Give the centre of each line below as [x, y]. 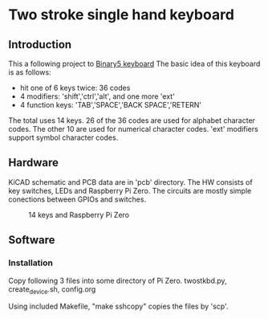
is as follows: [30, 72]
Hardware [33, 163]
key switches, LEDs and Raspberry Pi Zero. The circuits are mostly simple [130, 190]
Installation [31, 263]
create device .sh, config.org [52, 290]
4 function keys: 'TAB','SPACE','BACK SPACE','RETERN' [111, 105]
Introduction [40, 45]
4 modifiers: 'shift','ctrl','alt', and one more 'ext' [97, 96]
